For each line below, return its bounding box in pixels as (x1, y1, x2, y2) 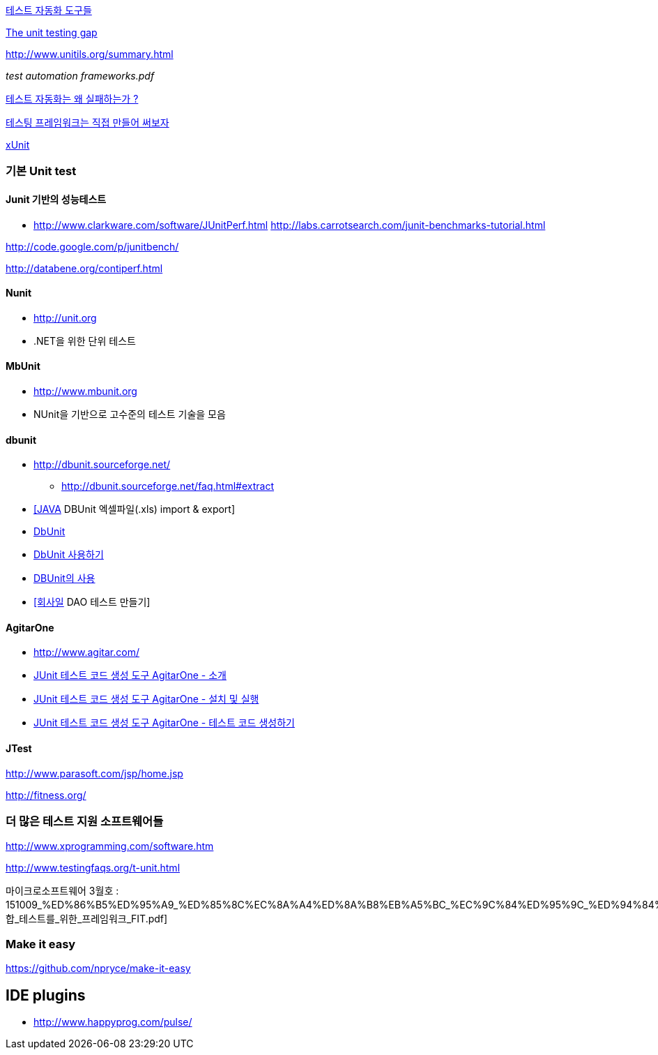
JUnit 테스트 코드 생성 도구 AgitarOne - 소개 (33, 669, 227, 682)
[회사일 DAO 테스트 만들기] (33, 596, 151, 608)
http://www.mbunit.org (33, 385, 137, 398)
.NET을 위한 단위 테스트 (33, 334, 136, 347)
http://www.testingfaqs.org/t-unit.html (6, 862, 181, 874)
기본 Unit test (6, 164, 77, 179)
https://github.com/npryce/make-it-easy (6, 962, 191, 975)
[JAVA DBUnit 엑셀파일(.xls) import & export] (33, 503, 236, 516)
